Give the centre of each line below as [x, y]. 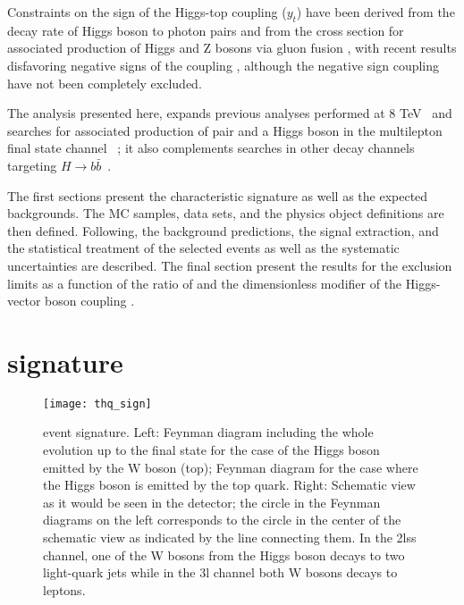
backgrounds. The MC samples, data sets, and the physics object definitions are [226, 213]
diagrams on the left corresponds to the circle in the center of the [222, 520]
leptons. [64, 589]
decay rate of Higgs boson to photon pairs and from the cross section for [206, 30]
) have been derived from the [375, 12]
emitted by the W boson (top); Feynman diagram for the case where [231, 467]
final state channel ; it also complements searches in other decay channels [211, 148]
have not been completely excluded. [105, 83]
